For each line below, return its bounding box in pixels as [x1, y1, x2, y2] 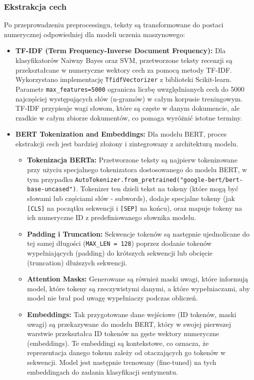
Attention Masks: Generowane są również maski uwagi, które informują [27, 274, 248, 284]
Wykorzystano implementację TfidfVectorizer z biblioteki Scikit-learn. [15, 74, 232, 84]
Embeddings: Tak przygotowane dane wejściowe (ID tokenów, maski [27, 309, 236, 320]
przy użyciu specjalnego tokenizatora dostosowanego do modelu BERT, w [27, 164, 247, 175]
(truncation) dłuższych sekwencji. [27, 257, 127, 267]
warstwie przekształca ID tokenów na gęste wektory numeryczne [27, 328, 219, 339]
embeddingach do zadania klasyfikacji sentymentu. [27, 366, 178, 377]
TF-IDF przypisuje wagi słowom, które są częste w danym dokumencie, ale [15, 103, 240, 113]
